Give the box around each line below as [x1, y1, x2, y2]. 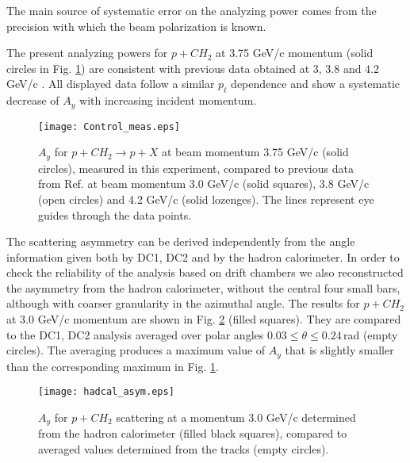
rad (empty [343, 326, 398, 342]
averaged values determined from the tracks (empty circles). [38, 441, 329, 457]
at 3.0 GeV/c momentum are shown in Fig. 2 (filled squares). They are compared [6, 311, 401, 327]
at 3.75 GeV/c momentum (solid [216, 44, 374, 61]
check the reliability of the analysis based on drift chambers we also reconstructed [6, 264, 404, 281]
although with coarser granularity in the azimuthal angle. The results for [6, 295, 360, 312]
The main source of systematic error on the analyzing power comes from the [6, 2, 377, 18]
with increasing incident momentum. [79, 92, 257, 109]
